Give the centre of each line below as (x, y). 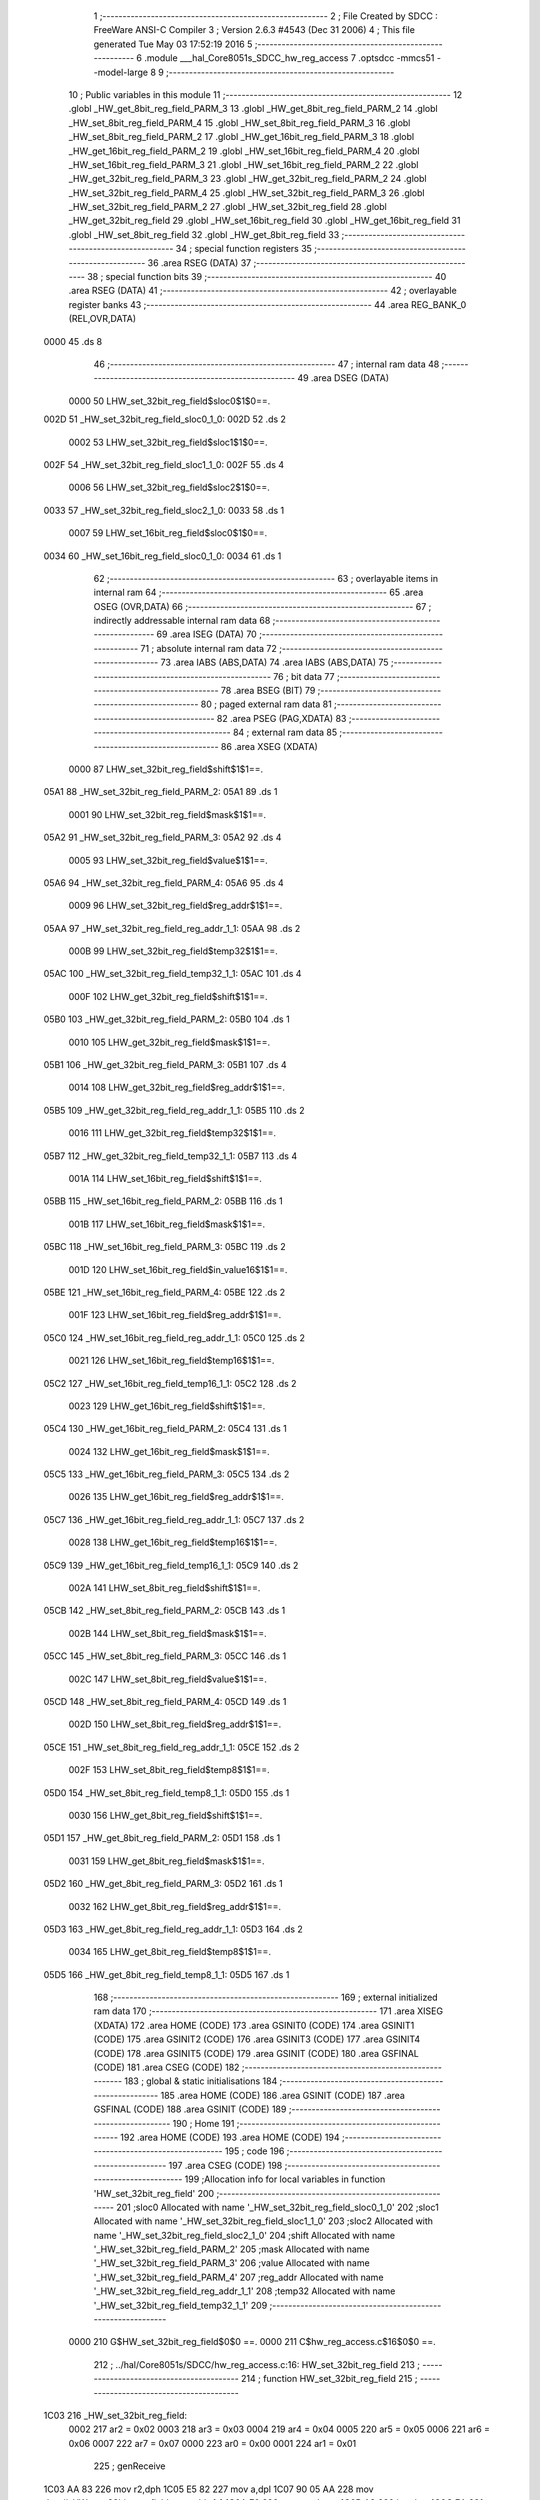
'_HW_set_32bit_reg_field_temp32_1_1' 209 (180, 2305)
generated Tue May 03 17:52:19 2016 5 (173, 44)
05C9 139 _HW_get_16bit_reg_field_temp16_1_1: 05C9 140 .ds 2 (171, 1565)
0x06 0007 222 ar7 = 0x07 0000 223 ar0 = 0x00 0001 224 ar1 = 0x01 (212, 2443)
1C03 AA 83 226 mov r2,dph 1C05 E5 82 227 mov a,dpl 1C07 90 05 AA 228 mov (208, 2489)
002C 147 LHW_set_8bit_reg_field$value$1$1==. (167, 1679)
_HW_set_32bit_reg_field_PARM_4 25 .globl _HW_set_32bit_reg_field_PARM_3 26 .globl (246, 192)
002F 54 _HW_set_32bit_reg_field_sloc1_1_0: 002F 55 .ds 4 (164, 464)
